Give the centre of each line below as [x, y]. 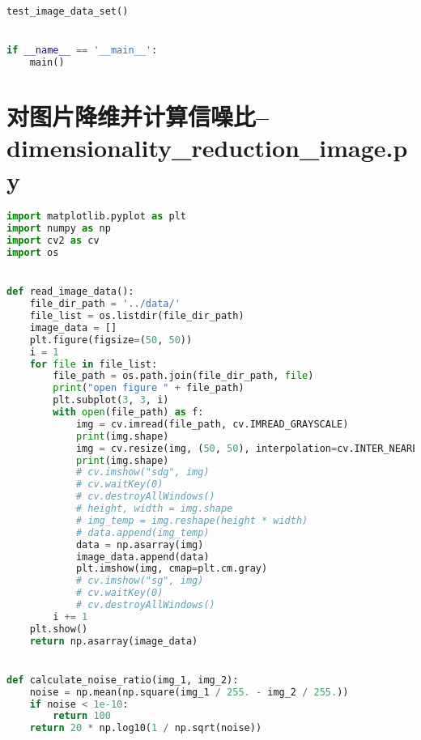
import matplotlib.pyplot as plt [96, 217]
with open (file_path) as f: [128, 412]
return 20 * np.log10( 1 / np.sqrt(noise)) [146, 728]
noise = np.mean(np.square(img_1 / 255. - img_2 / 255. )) [189, 692]
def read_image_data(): [70, 292]
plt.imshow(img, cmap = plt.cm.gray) [172, 569]
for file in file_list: [94, 364]
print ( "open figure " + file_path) [149, 388]
